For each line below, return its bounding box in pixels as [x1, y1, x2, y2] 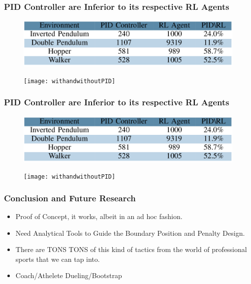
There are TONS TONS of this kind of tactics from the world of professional [15, 244, 247, 254]
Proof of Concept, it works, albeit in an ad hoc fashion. [15, 211, 183, 221]
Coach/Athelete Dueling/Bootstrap [15, 270, 122, 281]
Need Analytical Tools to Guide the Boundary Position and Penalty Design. [15, 227, 245, 238]
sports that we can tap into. [15, 253, 100, 264]
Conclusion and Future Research [4, 191, 136, 204]
